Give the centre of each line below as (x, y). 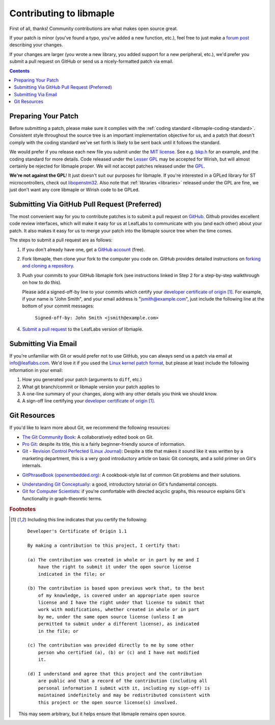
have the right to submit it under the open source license (115, 567)
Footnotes (23, 509)
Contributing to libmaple (62, 13)
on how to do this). (42, 282)
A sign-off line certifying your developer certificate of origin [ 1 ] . (89, 401)
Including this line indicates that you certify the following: (87, 519)
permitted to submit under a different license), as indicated (119, 624)
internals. (32, 466)
